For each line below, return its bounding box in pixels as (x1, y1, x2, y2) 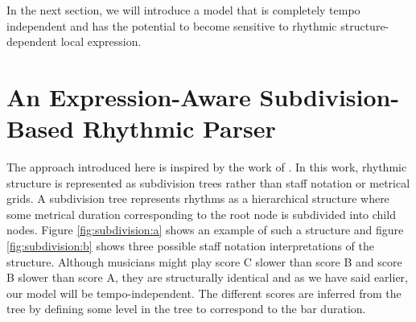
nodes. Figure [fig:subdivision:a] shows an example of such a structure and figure (6, 221, 404, 238)
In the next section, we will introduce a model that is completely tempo (6, 2, 360, 18)
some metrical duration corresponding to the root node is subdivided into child (6, 205, 396, 222)
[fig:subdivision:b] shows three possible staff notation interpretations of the (6, 237, 374, 254)
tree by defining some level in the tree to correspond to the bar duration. (6, 300, 366, 317)
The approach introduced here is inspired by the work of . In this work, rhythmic (6, 159, 407, 175)
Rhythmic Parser (82, 112, 276, 145)
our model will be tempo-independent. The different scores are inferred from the (6, 284, 402, 301)
